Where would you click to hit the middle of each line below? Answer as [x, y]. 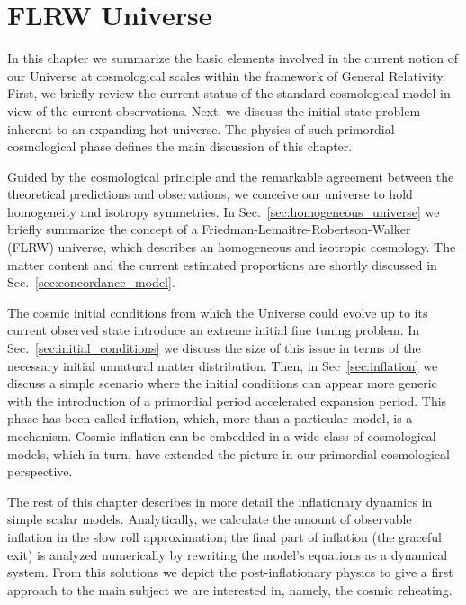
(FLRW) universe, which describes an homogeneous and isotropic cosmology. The [232, 247]
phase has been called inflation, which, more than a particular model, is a [210, 418]
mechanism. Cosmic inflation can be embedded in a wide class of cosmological [222, 436]
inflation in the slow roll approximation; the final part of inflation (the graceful [224, 536]
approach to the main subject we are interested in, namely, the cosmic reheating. [230, 589]
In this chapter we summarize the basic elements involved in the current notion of [233, 58]
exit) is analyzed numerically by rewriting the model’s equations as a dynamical [228, 554]
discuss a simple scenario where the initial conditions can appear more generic [222, 383]
